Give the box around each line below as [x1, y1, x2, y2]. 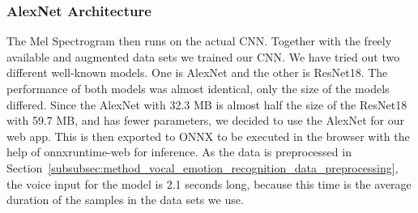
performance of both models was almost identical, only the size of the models [6, 80, 390, 96]
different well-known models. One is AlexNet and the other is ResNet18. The [6, 64, 388, 81]
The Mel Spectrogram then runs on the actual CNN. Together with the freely [6, 32, 392, 49]
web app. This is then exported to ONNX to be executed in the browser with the [6, 127, 410, 144]
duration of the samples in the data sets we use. [6, 191, 244, 208]
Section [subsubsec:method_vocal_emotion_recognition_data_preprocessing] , [6, 159, 399, 176]
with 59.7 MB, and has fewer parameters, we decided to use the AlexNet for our [6, 112, 404, 129]
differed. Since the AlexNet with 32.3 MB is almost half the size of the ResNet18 [6, 96, 407, 113]
